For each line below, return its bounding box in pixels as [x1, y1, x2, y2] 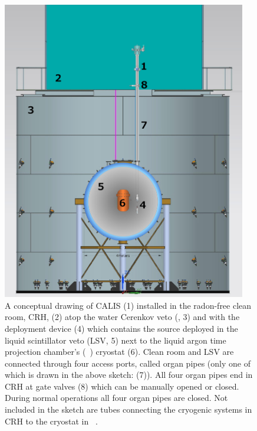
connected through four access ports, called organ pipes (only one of [5, 357, 251, 369]
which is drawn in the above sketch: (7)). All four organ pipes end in [5, 368, 253, 381]
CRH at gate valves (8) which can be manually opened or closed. [5, 380, 239, 392]
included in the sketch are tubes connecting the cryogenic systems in [5, 403, 252, 416]
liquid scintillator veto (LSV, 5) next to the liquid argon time [5, 334, 226, 346]
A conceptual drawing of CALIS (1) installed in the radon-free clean [5, 299, 252, 311]
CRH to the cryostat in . [5, 414, 98, 427]
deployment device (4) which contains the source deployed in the [5, 322, 238, 334]
